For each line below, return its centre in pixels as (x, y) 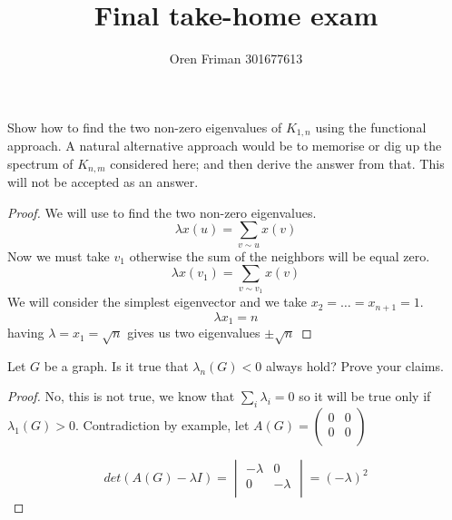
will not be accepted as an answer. (103, 182)
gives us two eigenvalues (194, 333)
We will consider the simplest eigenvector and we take (157, 302)
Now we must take (59, 255)
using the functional (371, 127)
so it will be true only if (365, 396)
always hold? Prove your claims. (354, 365)
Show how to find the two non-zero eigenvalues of (145, 127)
